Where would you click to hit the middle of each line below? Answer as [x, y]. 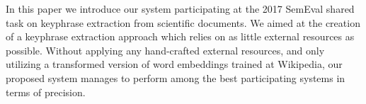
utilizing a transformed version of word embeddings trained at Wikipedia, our [174, 64]
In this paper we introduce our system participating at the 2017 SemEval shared [180, 8]
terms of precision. [46, 92]
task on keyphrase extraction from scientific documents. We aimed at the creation [183, 22]
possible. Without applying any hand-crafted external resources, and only [165, 50]
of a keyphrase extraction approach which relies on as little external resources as [180, 36]
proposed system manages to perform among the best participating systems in [176, 77]
